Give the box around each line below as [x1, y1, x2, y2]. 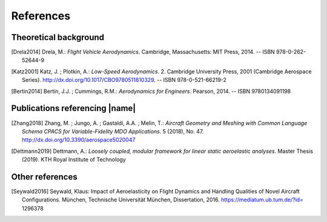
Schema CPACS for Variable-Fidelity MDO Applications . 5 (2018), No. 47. [22, 127, 204, 135]
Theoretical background [11, 32, 105, 42]
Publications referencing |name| [11, 103, 136, 113]
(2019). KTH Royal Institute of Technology [22, 156, 127, 163]
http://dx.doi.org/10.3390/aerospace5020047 [22, 136, 136, 144]
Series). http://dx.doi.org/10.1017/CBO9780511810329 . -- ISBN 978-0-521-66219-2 [22, 76, 227, 84]
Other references [11, 172, 78, 182]
